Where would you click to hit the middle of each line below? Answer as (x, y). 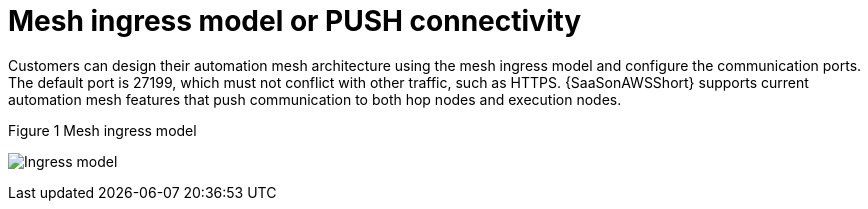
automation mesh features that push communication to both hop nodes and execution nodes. (315, 99)
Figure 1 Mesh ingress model (102, 130)
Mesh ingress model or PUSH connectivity (295, 21)
